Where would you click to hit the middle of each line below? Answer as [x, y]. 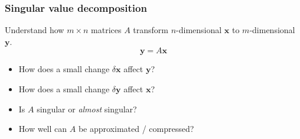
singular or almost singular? [87, 109]
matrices [106, 30]
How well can [43, 129]
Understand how [35, 30]
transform [151, 30]
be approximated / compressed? [136, 129]
